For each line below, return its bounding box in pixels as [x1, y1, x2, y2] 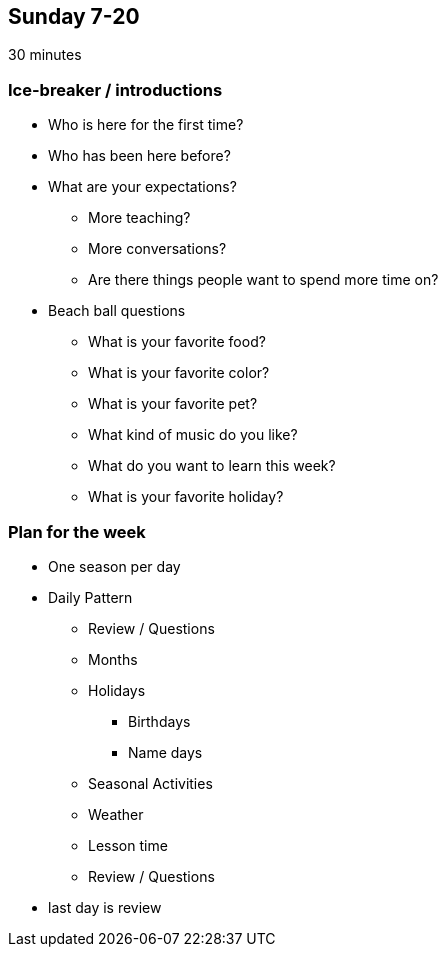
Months [88, 650, 138, 668]
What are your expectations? [48, 178, 237, 196]
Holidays [88, 681, 146, 699]
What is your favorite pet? [88, 395, 258, 413]
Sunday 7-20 [8, 4, 140, 29]
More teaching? [88, 209, 191, 227]
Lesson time [88, 836, 168, 854]
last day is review [48, 898, 162, 916]
